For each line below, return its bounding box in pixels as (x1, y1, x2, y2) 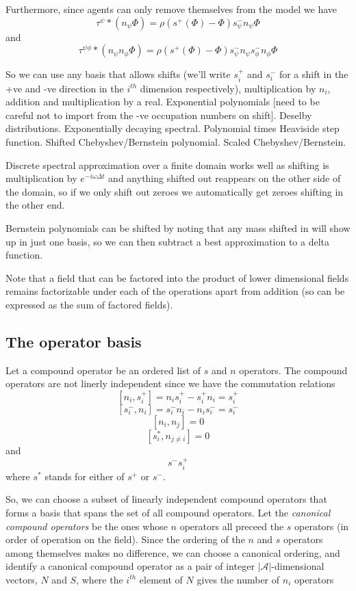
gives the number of (196, 572, 280, 586)
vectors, (5, 572, 38, 586)
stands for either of (44, 469, 125, 483)
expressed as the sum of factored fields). (5, 297, 173, 311)
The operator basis (5, 330, 142, 352)
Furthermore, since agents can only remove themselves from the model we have (5, 2, 338, 16)
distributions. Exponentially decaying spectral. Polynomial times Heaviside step (5, 121, 340, 135)
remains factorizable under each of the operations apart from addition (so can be (5, 284, 345, 298)
